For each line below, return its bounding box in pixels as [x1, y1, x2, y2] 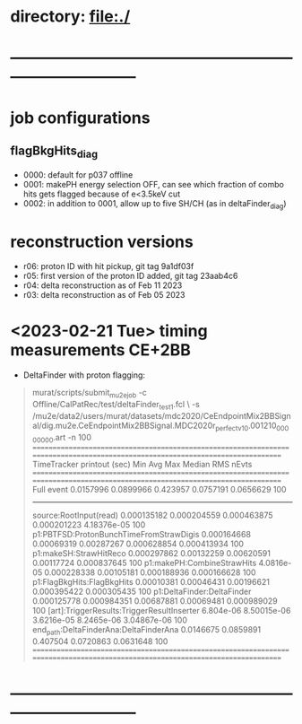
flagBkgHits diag [10, 143, 99, 161]
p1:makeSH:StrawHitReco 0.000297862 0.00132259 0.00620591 [31, 548, 272, 559]
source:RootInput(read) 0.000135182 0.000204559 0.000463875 [31, 510, 273, 521]
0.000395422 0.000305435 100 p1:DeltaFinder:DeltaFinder [31, 586, 252, 598]
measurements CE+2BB [10, 340, 192, 361]
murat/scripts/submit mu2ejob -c [31, 388, 147, 400]
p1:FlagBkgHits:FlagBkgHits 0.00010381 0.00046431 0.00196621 [31, 577, 270, 588]
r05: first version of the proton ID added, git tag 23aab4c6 [22, 271, 238, 282]
